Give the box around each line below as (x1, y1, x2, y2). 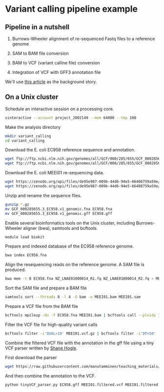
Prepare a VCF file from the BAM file (5, 304, 78, 309)
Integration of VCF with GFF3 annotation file (12, 69, 101, 75)
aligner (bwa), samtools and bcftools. (23, 225, 98, 231)
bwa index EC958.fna (5, 253, 47, 258)
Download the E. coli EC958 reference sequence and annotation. (5, 147, 136, 153)
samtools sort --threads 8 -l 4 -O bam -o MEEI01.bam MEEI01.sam (5, 294, 141, 300)
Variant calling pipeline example (5, 3, 138, 15)
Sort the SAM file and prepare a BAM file (5, 285, 87, 291)
